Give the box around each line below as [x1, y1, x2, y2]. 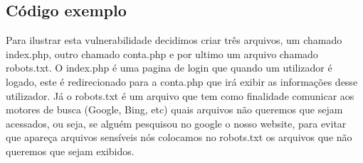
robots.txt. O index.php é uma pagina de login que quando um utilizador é [6, 60, 332, 75]
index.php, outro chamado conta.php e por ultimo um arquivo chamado [6, 46, 318, 61]
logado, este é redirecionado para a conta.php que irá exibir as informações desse [6, 74, 358, 89]
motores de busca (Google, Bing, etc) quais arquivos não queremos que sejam [6, 102, 343, 117]
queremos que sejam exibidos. [6, 143, 135, 158]
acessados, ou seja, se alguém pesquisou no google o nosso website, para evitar [6, 116, 347, 130]
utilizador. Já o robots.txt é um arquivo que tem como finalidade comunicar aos [6, 88, 354, 103]
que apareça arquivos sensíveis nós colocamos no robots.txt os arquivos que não [6, 130, 352, 145]
